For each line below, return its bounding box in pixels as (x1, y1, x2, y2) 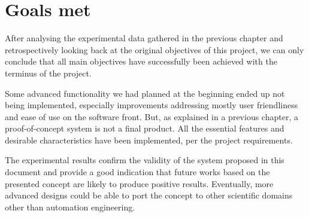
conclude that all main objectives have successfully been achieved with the (5, 55, 277, 68)
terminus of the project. (5, 66, 92, 79)
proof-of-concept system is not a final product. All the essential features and (5, 122, 284, 135)
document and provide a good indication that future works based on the (5, 166, 270, 178)
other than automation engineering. (5, 200, 135, 213)
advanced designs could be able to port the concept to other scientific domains (5, 189, 293, 201)
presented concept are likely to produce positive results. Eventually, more (5, 177, 274, 190)
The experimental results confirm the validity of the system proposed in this (5, 154, 284, 166)
